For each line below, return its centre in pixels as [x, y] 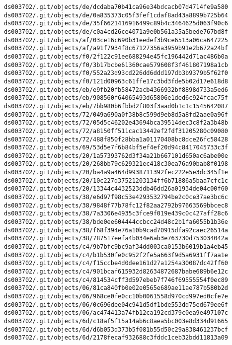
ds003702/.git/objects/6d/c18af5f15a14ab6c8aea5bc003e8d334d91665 [116, 321]
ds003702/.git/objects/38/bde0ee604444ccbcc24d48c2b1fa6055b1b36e [116, 222]
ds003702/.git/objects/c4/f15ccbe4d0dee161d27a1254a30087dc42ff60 [116, 263]
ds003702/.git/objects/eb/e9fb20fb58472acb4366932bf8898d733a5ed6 [116, 90]
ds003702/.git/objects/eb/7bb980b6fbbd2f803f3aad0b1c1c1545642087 [116, 106]
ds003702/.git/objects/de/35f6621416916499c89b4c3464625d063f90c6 [116, 24]
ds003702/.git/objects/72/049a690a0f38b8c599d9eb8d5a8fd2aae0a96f [116, 114]
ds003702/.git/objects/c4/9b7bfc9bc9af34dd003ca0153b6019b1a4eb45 [116, 247]
